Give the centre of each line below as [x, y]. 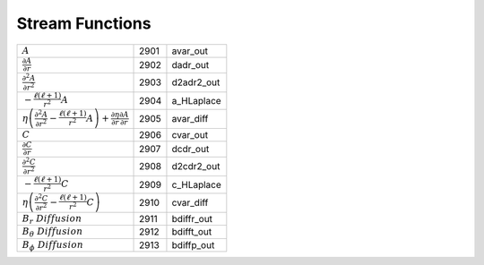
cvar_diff [190, 203]
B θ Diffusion [52, 232]
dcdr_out [190, 150]
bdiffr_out [192, 218]
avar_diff [190, 119]
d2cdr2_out [196, 167]
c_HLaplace [196, 184]
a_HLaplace [196, 100]
